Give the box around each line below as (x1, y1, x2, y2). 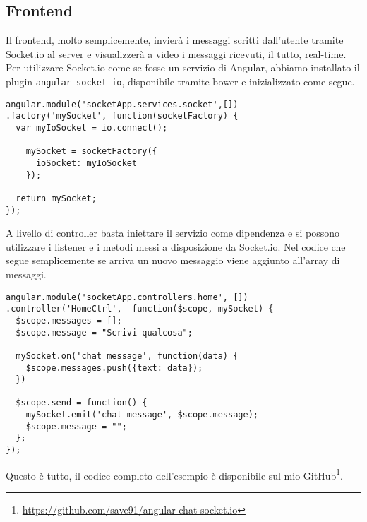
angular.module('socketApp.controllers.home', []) (6, 292, 248, 302)
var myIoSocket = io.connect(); (16, 122, 168, 133)
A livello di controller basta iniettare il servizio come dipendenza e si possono (6, 225, 340, 240)
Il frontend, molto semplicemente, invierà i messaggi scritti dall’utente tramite (6, 32, 344, 47)
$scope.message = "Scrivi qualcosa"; (16, 327, 193, 338)
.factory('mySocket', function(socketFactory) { (6, 111, 239, 121)
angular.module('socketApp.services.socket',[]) (6, 99, 239, 109)
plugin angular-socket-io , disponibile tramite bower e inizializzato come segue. (6, 73, 355, 88)
